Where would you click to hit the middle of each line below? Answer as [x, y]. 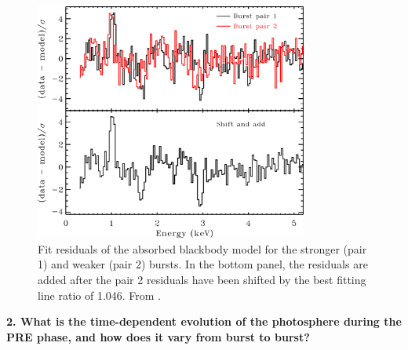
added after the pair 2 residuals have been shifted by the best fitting [202, 279]
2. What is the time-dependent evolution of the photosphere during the [204, 321]
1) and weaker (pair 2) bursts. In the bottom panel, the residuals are [203, 264]
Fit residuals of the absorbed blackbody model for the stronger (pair [202, 248]
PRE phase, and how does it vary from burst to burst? [158, 336]
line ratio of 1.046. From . [100, 295]
